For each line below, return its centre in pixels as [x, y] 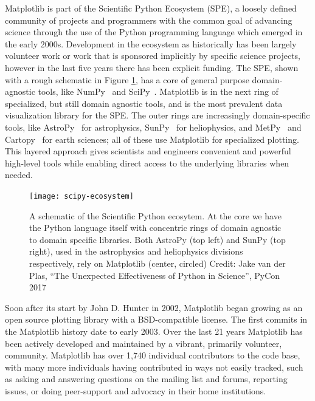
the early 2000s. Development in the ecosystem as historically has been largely [151, 43]
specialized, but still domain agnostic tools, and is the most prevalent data [144, 103]
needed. [19, 175]
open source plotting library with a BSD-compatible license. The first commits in [156, 319]
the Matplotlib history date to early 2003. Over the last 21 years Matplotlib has [154, 331]
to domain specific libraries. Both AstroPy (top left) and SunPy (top [157, 239]
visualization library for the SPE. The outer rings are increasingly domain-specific [157, 115]
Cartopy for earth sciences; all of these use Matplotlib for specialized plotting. [152, 139]
